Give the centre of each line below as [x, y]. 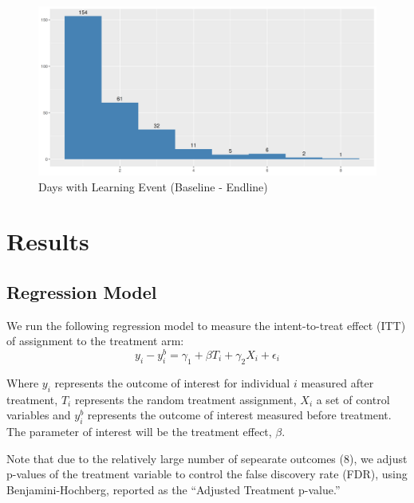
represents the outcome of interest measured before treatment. [239, 415]
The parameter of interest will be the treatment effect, [139, 432]
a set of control [353, 399]
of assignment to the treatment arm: [95, 341]
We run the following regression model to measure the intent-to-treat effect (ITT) [206, 325]
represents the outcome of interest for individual [172, 382]
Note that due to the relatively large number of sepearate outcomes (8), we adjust [207, 458]
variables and [39, 415]
